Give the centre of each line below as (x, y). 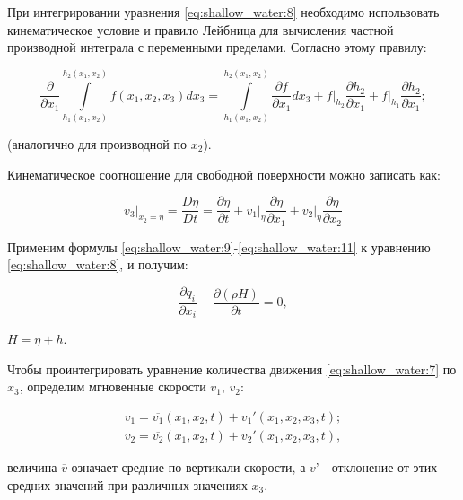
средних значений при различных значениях (127, 484)
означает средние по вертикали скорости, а (188, 466)
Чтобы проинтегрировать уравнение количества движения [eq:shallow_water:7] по (232, 368)
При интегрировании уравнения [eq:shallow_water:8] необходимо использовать (223, 12)
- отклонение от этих (380, 466)
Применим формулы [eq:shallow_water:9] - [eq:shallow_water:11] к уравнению (219, 246)
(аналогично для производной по (97, 143)
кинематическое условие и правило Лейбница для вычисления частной (201, 29)
